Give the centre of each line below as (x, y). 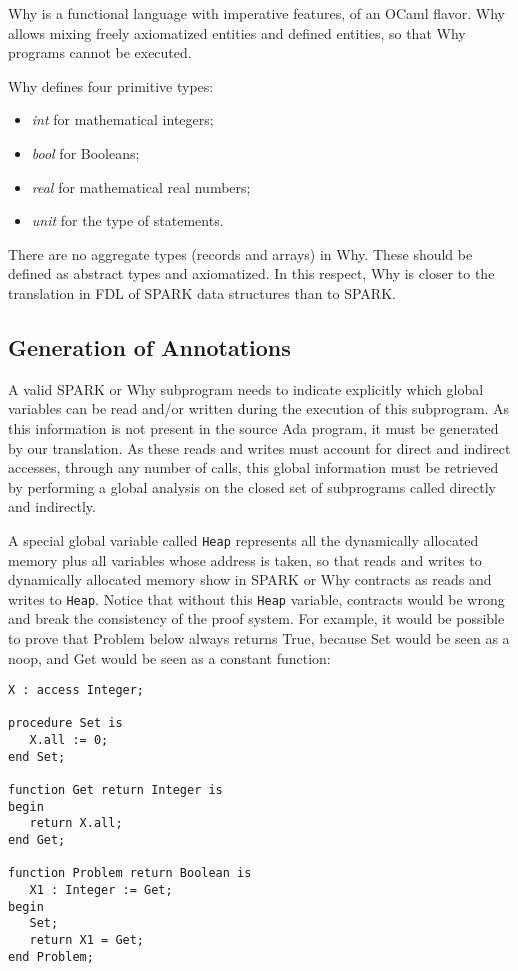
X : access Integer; (76, 690)
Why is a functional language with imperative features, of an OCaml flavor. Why (256, 13)
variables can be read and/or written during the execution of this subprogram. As (259, 408)
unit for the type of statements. (127, 220)
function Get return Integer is (115, 790)
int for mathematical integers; (122, 119)
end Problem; (51, 956)
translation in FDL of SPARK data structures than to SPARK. (202, 292)
